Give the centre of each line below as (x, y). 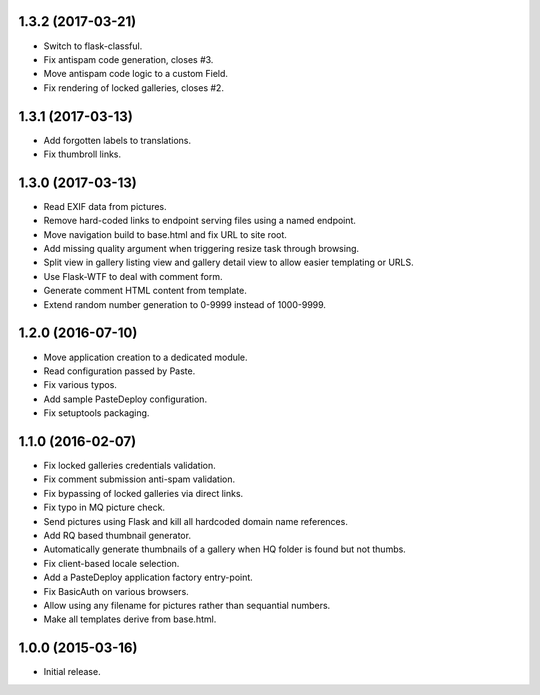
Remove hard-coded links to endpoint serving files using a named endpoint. (200, 221)
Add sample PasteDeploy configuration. (125, 399)
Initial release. (72, 672)
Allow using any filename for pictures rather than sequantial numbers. (187, 605)
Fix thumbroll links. (82, 154)
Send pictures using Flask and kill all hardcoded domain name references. (196, 521)
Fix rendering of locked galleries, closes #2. (134, 87)
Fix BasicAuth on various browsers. (116, 591)
